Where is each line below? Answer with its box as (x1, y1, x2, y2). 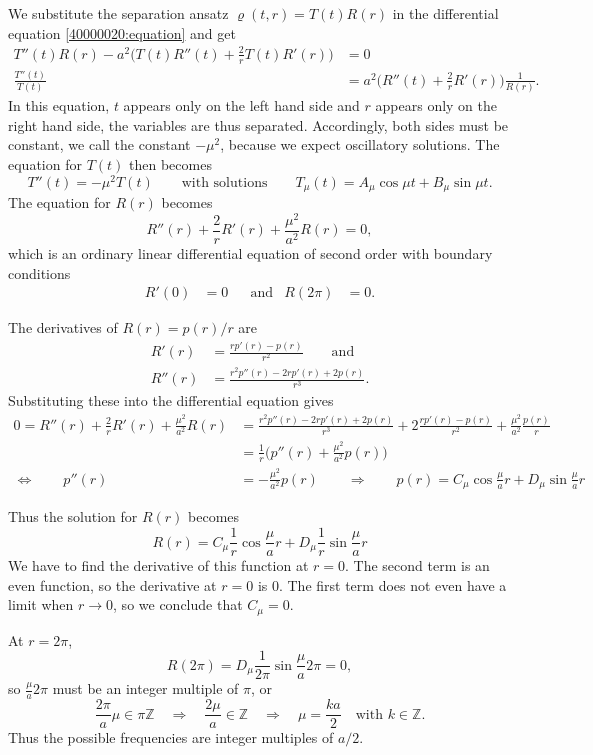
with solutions (181, 175, 268, 190)
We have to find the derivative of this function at (8, 555, 309, 576)
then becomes (129, 154, 212, 175)
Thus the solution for (8, 506, 138, 527)
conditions (8, 262, 71, 283)
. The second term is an (345, 555, 490, 576)
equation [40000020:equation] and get (8, 22, 236, 43)
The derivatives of (8, 317, 118, 338)
